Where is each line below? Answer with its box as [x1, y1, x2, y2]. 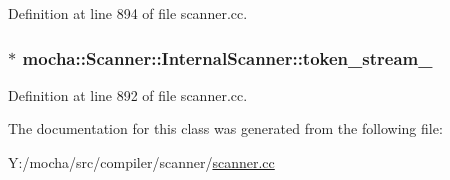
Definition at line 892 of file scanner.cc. [8, 84, 248, 105]
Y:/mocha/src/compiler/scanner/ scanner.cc [8, 152, 275, 172]
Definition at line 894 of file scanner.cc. [8, 3, 248, 23]
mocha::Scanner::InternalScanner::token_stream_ [22, 45, 433, 70]
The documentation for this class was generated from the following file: [8, 118, 443, 139]
